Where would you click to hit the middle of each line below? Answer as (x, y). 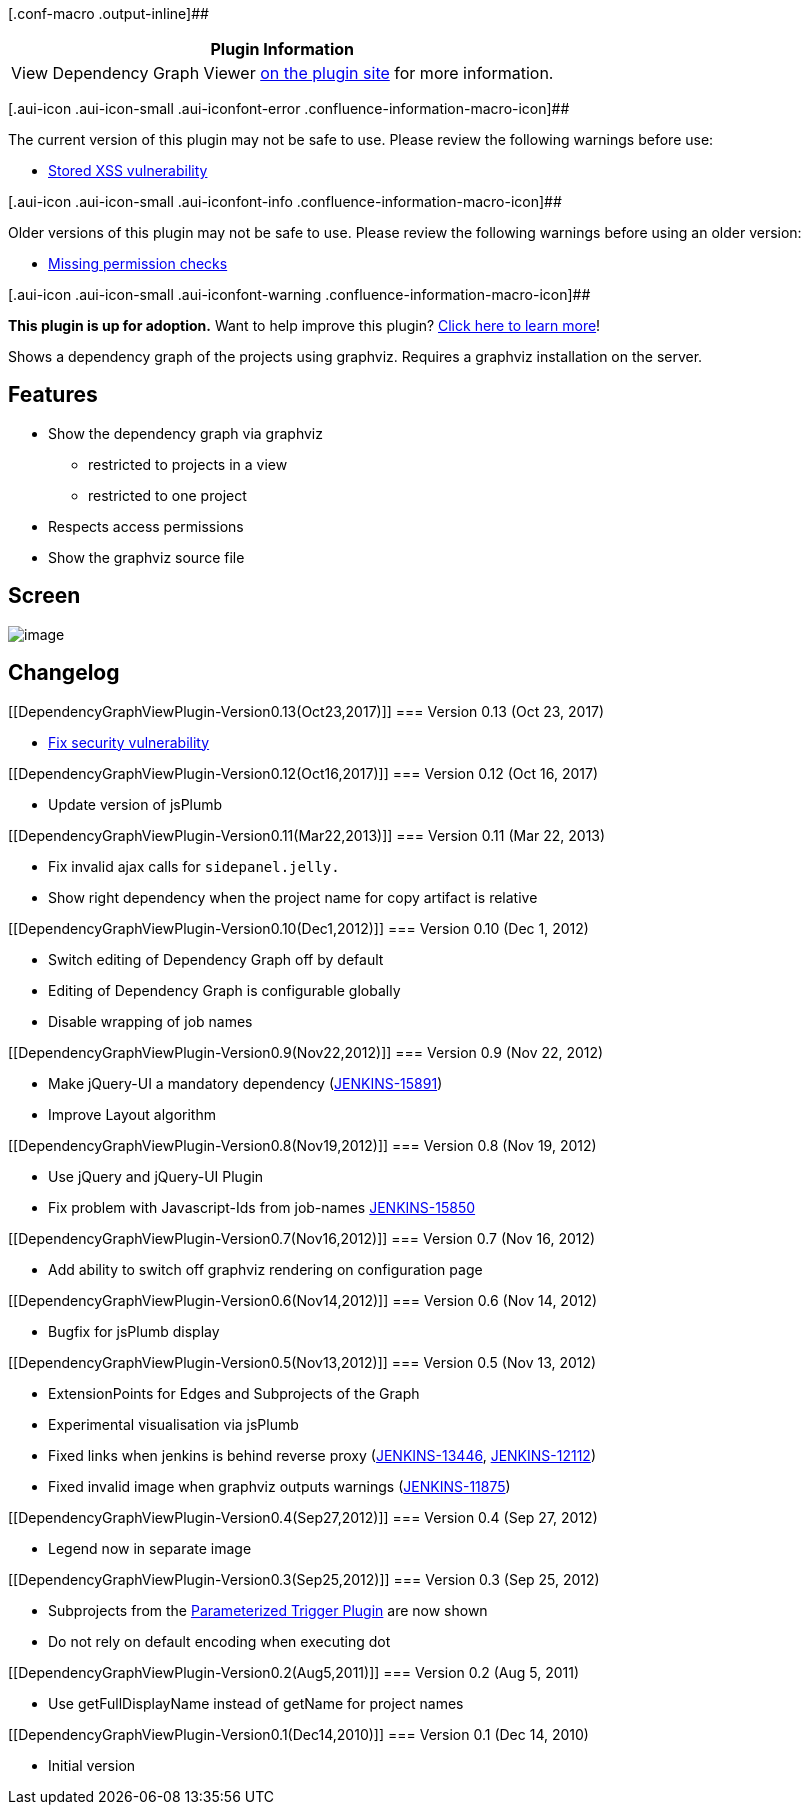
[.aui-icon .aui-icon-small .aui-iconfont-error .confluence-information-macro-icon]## (289, 108)
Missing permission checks (138, 263)
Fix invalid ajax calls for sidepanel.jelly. (194, 866)
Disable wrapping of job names (150, 1021)
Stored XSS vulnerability (128, 170)
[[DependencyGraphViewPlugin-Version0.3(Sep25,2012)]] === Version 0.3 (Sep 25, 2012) (304, 1579)
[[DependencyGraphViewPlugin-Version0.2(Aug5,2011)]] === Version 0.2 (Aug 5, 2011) (294, 1672)
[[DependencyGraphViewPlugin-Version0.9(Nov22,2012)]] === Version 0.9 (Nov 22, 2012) (306, 1052)
